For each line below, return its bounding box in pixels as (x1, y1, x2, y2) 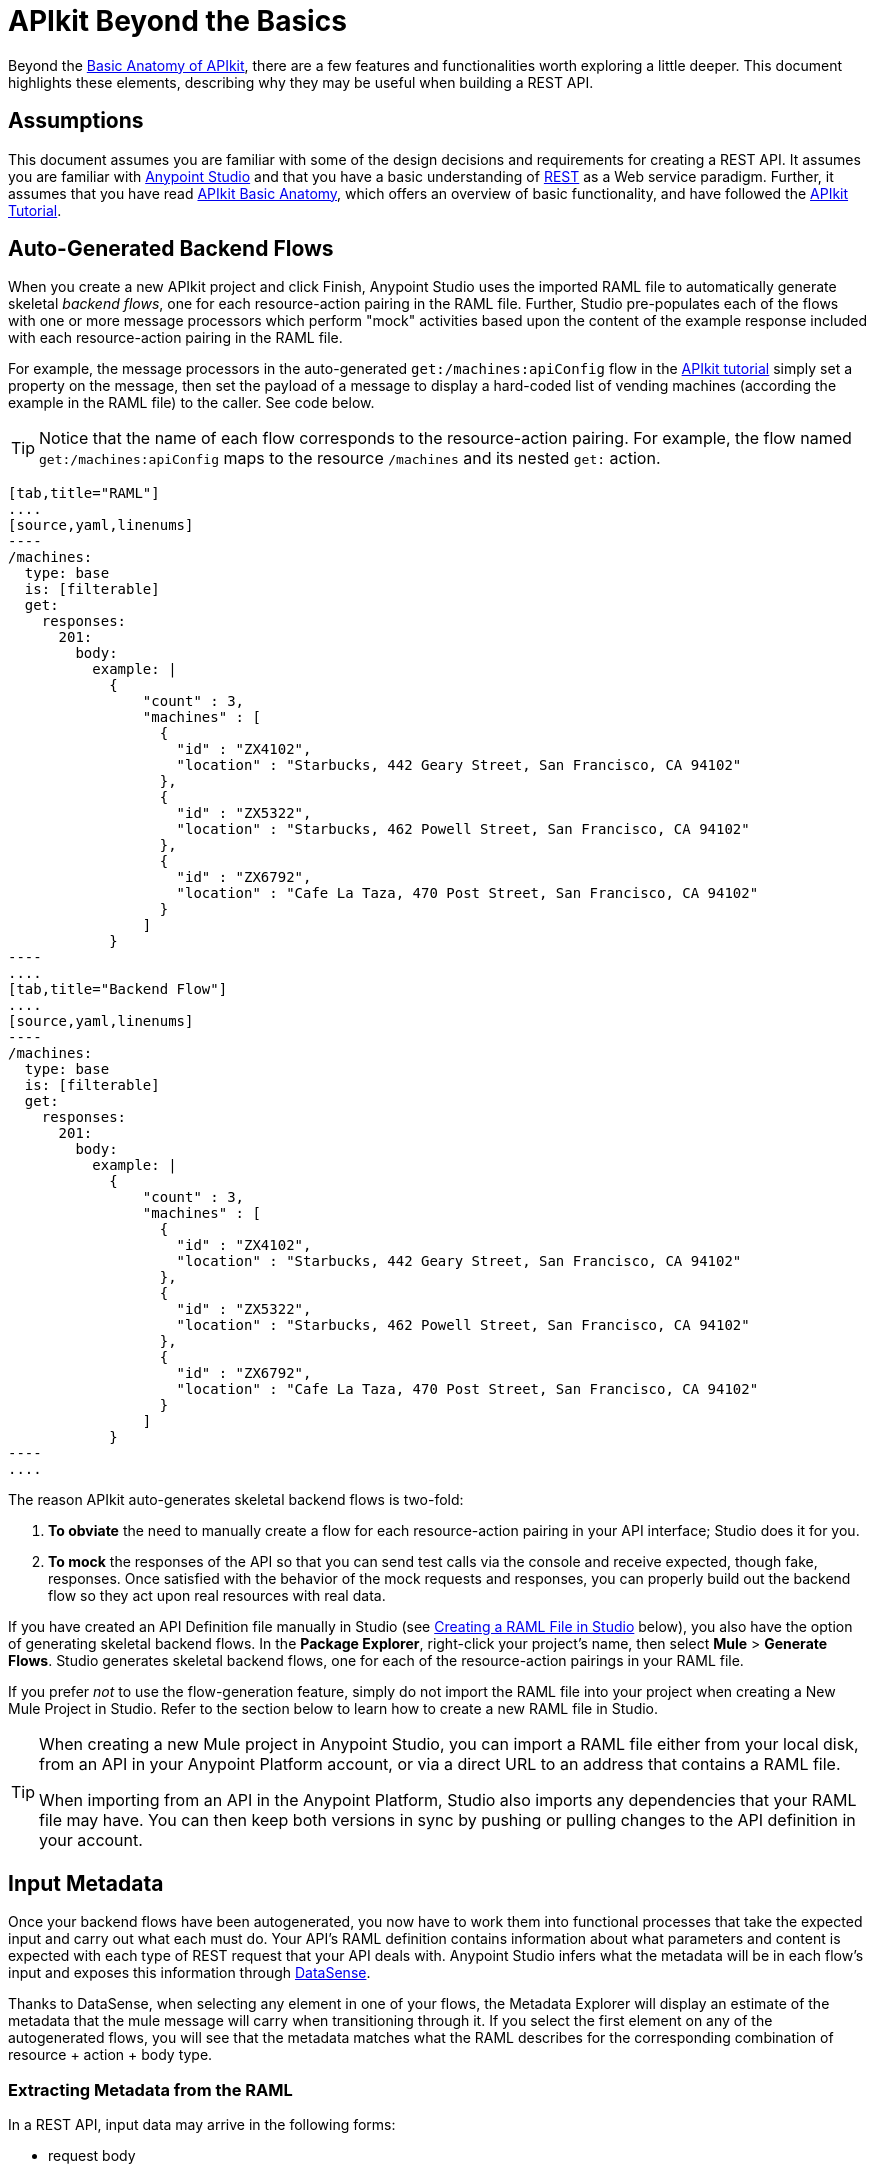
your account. (39, 1830, 143, 1851)
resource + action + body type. (8, 2046, 213, 2064)
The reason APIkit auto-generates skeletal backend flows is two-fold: (8, 1491, 464, 1509)
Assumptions (8, 108, 144, 134)
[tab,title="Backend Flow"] (8, 981, 228, 998)
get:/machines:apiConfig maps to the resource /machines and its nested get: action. (39, 448, 661, 469)
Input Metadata (8, 1870, 164, 1896)
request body (48, 2147, 136, 2165)
